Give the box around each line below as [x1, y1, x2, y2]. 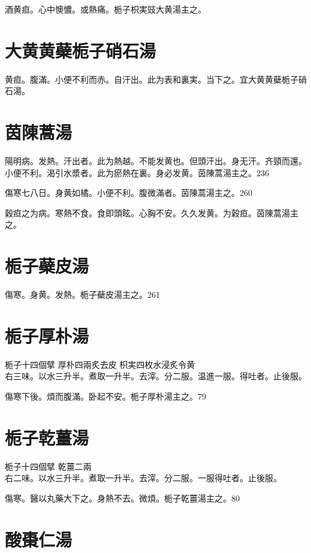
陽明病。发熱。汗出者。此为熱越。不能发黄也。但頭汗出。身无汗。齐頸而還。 [5, 155, 307, 167]
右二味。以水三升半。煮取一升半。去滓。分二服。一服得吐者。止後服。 [5, 472, 282, 484]
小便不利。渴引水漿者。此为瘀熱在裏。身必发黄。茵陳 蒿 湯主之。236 [5, 166, 269, 179]
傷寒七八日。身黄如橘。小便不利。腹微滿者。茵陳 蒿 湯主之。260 [5, 186, 252, 199]
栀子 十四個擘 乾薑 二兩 [5, 460, 92, 472]
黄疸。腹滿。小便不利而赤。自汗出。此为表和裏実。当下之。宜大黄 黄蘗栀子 [5, 72, 298, 85]
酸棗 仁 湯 [5, 527, 73, 551]
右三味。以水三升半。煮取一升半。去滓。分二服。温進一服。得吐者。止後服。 [5, 370, 307, 382]
